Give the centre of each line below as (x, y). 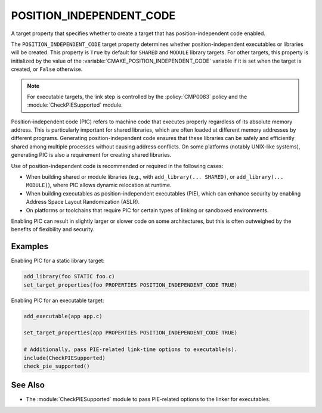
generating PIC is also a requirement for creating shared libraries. (91, 155)
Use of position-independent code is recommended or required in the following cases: (117, 166)
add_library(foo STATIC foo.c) (69, 277)
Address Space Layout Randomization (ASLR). (83, 202)
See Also (28, 385)
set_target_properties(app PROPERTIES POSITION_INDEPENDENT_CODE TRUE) (131, 333)
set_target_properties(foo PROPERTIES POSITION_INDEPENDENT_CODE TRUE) (131, 285)
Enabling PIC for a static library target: (58, 261)
